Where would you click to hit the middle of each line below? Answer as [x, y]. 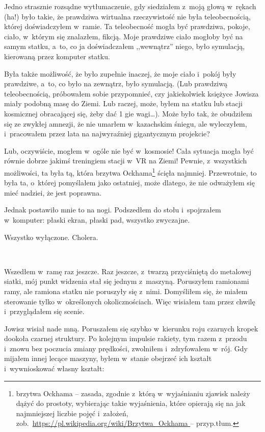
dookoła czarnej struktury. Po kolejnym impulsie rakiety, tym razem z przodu [126, 338]
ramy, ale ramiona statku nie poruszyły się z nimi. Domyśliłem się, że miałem [126, 291]
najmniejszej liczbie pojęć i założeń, [72, 413]
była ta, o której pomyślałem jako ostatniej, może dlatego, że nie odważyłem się [129, 183]
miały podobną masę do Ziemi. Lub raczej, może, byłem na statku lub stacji [123, 103]
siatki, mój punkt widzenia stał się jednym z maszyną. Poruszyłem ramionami [127, 281]
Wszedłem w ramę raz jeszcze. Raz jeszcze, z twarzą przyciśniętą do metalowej [128, 271]
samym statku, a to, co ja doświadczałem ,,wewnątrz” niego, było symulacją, [125, 46]
